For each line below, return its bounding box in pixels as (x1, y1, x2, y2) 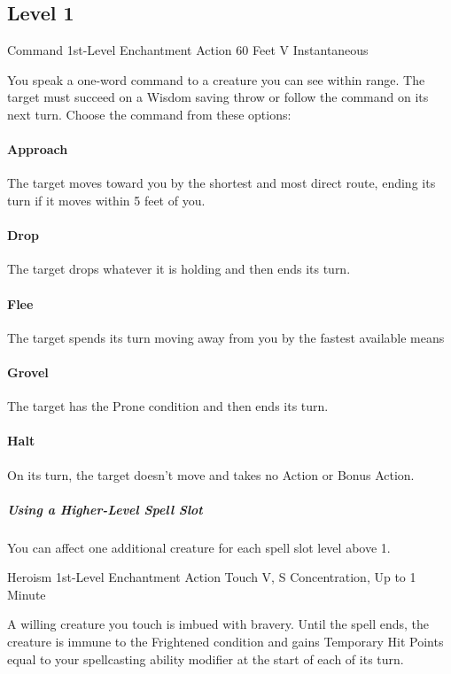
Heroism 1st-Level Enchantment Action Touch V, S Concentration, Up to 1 (7, 568, 416, 586)
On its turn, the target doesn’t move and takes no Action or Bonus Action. (7, 465, 415, 484)
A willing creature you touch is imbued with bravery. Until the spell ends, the (7, 615, 430, 633)
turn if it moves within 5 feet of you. (7, 190, 206, 209)
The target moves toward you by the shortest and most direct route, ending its (7, 174, 436, 192)
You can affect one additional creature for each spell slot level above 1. (7, 538, 391, 556)
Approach (7, 140, 68, 159)
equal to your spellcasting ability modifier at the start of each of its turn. (7, 649, 404, 668)
